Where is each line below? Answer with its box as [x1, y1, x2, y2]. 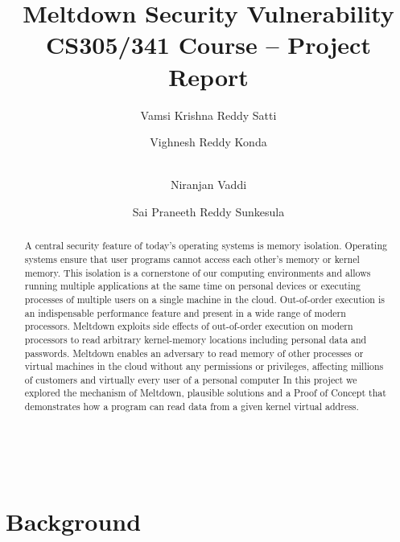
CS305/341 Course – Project [46, 28, 371, 61]
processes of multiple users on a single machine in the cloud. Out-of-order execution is [24, 292, 385, 306]
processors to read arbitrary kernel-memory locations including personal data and [24, 332, 367, 346]
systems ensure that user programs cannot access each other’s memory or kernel [24, 252, 360, 265]
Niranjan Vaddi [170, 176, 247, 193]
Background [6, 504, 142, 537]
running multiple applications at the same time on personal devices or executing [24, 279, 361, 293]
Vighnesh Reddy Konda [150, 133, 267, 150]
